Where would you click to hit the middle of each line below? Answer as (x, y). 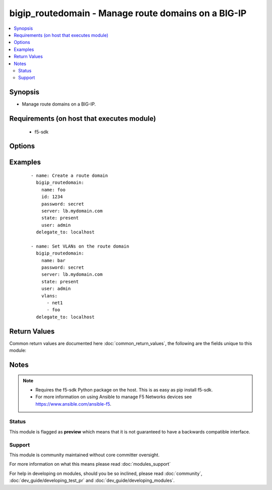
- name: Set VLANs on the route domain (80, 246)
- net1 (55, 303)
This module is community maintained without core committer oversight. (84, 455)
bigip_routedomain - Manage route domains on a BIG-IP (128, 13)
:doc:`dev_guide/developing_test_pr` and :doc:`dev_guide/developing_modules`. (92, 480)
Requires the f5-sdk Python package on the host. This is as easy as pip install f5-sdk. (124, 389)
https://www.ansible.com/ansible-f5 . (74, 404)
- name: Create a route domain (70, 176)
